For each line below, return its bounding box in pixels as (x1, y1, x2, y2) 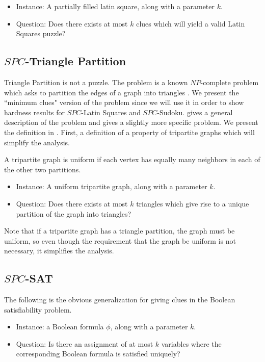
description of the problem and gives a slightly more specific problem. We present (4, 117, 258, 127)
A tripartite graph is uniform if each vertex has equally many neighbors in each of (4, 154, 260, 165)
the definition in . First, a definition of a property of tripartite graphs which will (4, 126, 255, 137)
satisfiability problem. (4, 304, 72, 315)
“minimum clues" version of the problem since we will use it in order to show (4, 97, 244, 108)
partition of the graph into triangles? (16, 208, 131, 219)
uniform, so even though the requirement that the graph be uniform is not (4, 235, 236, 246)
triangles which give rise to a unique (136, 198, 249, 209)
